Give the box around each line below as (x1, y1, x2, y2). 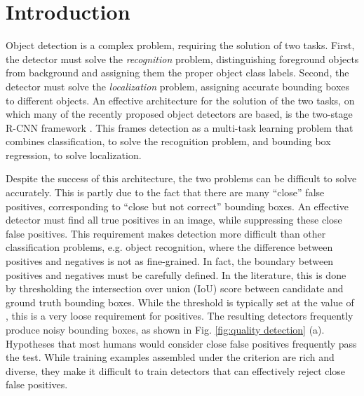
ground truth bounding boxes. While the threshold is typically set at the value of (6, 294, 354, 309)
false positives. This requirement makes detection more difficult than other (6, 226, 326, 240)
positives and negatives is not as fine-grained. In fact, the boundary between (6, 254, 334, 268)
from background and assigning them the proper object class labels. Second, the (6, 65, 349, 80)
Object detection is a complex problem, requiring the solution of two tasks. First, (6, 38, 355, 53)
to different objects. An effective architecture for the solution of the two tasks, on (6, 93, 355, 107)
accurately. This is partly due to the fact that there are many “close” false (6, 185, 325, 200)
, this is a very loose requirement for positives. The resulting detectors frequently (6, 308, 353, 323)
